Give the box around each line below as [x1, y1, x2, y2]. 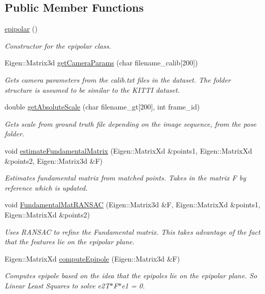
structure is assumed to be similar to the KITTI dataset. [5, 84, 180, 95]
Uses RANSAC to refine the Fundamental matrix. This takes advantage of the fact [5, 226, 260, 237]
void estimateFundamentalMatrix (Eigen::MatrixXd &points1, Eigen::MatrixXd [5, 145, 252, 156]
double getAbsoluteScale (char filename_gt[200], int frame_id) [5, 101, 200, 112]
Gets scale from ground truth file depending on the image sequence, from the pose [5, 118, 257, 129]
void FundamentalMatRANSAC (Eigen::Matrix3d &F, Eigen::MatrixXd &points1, [5, 199, 260, 210]
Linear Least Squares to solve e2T [5, 280, 110, 290]
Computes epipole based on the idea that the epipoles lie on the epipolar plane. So [5, 270, 257, 281]
